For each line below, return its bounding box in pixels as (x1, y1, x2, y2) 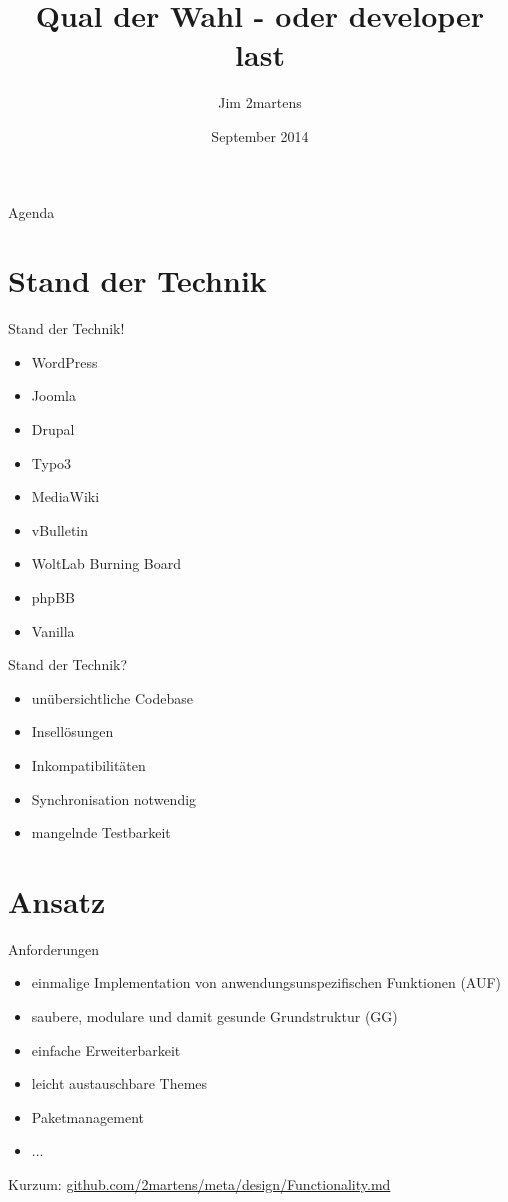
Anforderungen (8, 938, 100, 959)
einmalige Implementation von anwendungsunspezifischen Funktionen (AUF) (31, 972, 502, 993)
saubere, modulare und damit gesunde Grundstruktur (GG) (31, 1006, 398, 1027)
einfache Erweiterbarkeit (31, 1039, 181, 1060)
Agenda (8, 201, 55, 222)
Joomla (31, 385, 76, 406)
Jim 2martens (218, 92, 302, 113)
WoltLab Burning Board (31, 553, 182, 574)
